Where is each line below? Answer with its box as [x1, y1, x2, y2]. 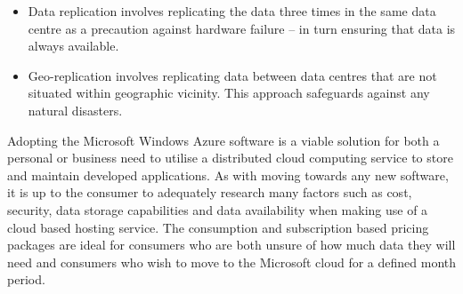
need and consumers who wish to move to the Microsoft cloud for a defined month [7, 252, 457, 271]
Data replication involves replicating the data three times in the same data [28, 2, 436, 20]
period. [7, 270, 45, 289]
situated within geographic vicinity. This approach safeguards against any [28, 83, 430, 102]
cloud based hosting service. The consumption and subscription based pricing [7, 218, 429, 236]
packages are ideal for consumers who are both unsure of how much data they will [7, 235, 456, 254]
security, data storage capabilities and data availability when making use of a [7, 200, 428, 219]
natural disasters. [28, 100, 123, 119]
